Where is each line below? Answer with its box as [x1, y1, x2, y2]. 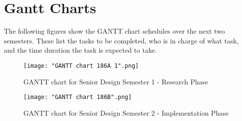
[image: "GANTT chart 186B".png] [23, 94, 132, 101]
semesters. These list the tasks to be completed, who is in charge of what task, [4, 35, 239, 45]
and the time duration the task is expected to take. [4, 45, 157, 55]
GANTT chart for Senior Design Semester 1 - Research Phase [23, 76, 208, 86]
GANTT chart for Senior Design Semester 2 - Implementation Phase [23, 107, 229, 118]
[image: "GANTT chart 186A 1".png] [23, 62, 139, 69]
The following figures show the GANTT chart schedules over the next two [4, 26, 225, 36]
